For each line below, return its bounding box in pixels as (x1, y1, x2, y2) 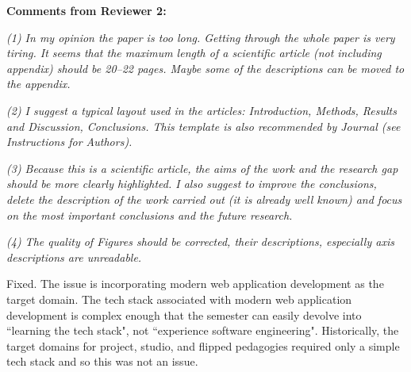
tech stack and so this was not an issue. (6, 353, 198, 370)
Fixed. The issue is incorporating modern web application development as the (6, 275, 384, 292)
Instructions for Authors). (6, 133, 133, 150)
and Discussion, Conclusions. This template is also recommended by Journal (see (6, 117, 401, 134)
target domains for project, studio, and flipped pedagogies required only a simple (6, 337, 400, 354)
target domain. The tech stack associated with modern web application (6, 290, 352, 307)
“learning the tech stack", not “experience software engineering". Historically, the (6, 322, 399, 339)
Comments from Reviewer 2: (6, 2, 167, 18)
